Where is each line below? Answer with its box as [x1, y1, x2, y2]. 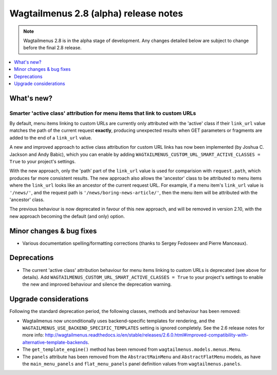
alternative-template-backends [22, 339, 88, 345]
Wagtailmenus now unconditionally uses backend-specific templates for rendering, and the [22, 318, 215, 324]
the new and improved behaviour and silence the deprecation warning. [22, 281, 172, 287]
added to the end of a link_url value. [9, 134, 92, 141]
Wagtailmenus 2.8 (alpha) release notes [9, 8, 183, 19]
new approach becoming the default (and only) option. [9, 213, 125, 219]
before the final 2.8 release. [23, 45, 82, 51]
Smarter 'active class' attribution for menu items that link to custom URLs [9, 109, 196, 116]
